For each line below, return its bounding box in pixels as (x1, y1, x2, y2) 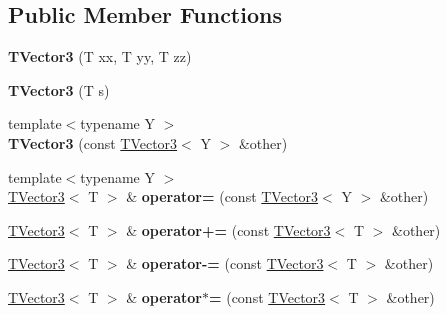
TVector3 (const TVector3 (8, 132, 178, 153)
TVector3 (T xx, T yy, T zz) (8, 46, 192, 67)
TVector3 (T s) (8, 79, 110, 100)
